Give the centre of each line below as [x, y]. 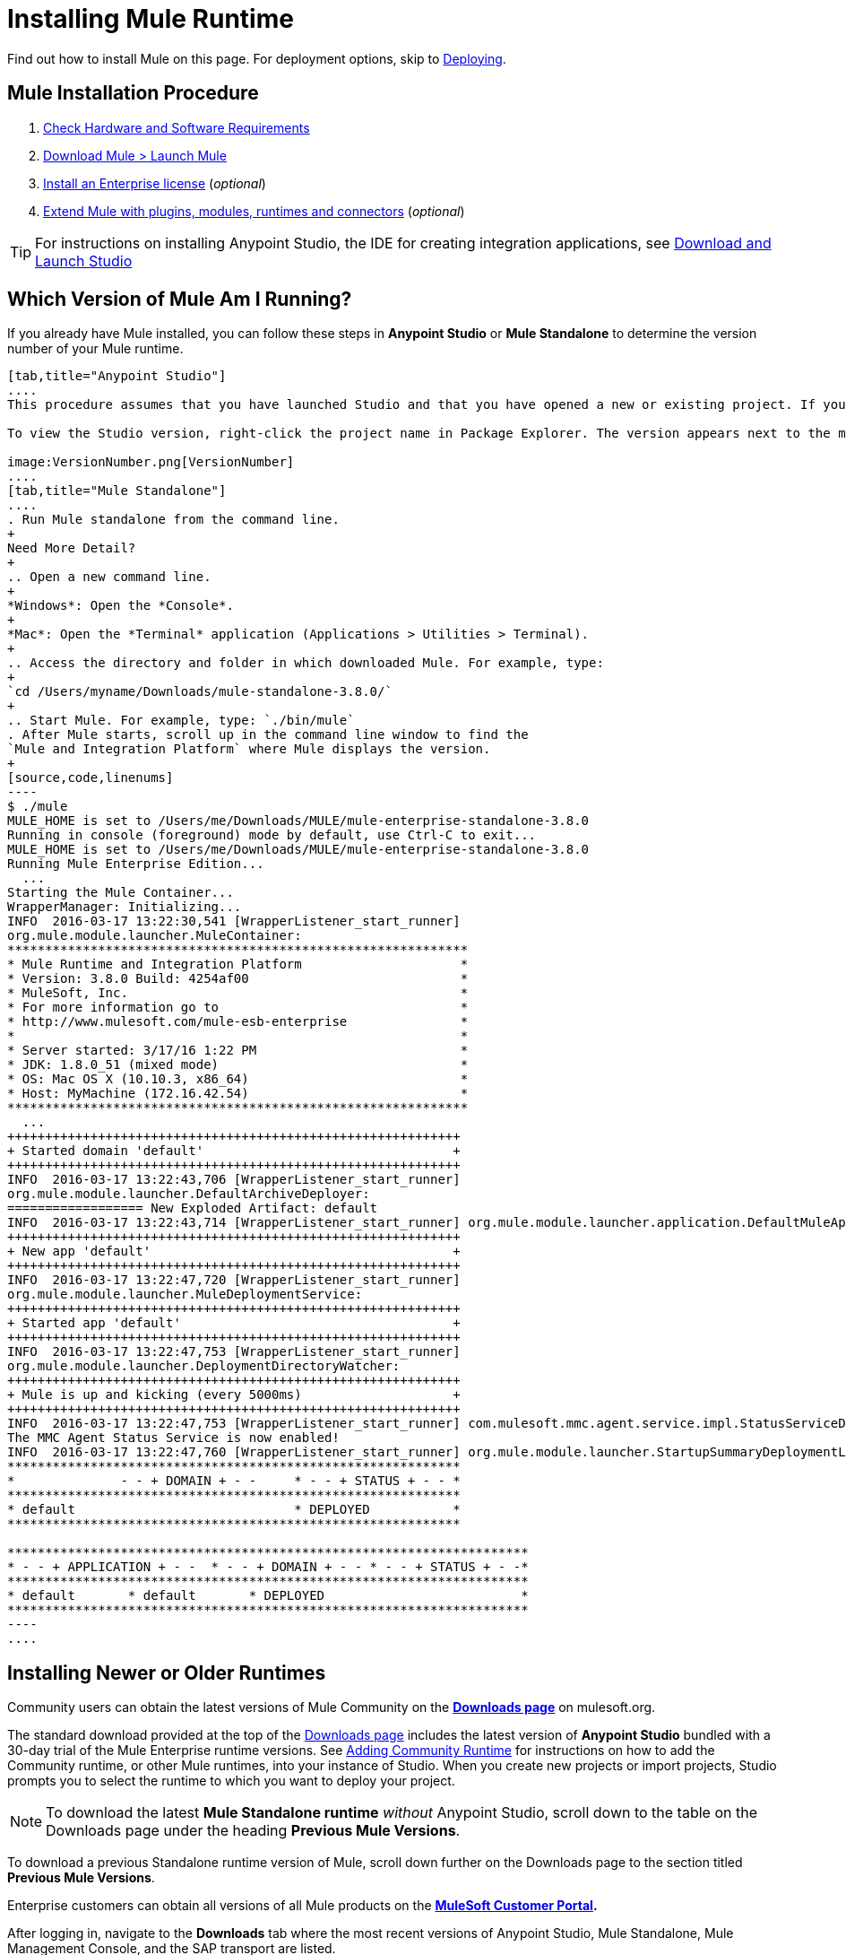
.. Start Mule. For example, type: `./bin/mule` [181, 721]
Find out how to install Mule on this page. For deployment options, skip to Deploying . [257, 58]
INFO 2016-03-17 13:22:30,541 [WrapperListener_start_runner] [234, 921]
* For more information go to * [238, 1008]
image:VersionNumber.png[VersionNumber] [151, 462]
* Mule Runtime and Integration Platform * [238, 964]
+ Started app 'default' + [234, 1323]
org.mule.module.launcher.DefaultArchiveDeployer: [189, 1194]
